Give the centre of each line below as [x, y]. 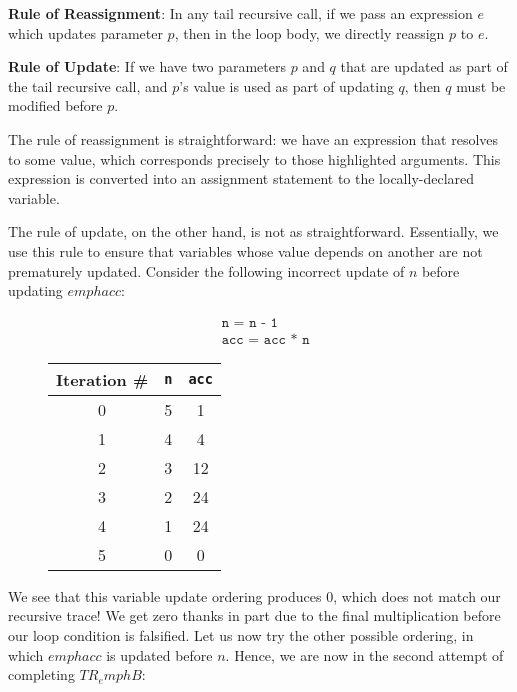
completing [41, 674]
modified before [55, 105]
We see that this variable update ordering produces [165, 595]
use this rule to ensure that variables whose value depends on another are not [245, 250]
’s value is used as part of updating [286, 85]
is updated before [159, 654]
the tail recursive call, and [88, 85]
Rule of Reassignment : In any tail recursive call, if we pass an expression [240, 13]
